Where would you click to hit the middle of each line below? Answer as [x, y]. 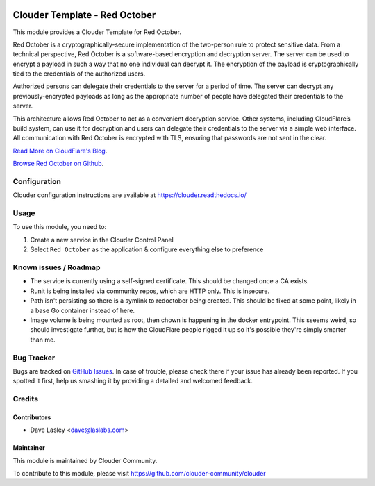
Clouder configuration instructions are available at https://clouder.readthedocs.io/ [130, 195]
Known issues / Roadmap [57, 267]
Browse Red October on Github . [58, 164]
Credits [25, 399]
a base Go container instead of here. [83, 310]
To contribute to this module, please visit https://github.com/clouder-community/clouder [140, 474]
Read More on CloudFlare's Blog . [60, 151]
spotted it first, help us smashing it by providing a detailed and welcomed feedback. [133, 381]
